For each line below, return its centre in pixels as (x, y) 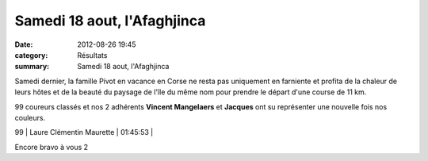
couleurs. (30, 117)
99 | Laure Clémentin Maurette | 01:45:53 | (84, 132)
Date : (24, 44)
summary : (32, 67)
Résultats (92, 55)
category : (31, 55)
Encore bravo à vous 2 (52, 147)
